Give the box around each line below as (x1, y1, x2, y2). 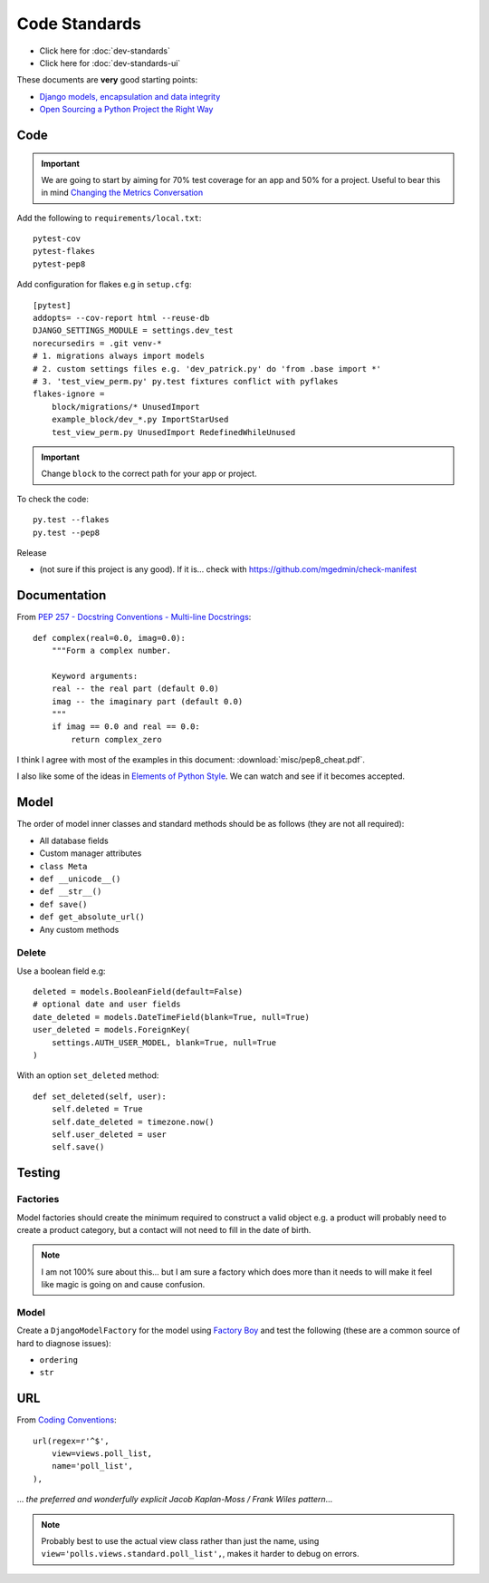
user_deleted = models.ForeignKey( (33, 1025, 191, 1035)
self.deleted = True (51, 1104, 143, 1114)
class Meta (39, 861, 88, 871)
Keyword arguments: (51, 671, 139, 681)
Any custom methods (39, 924, 120, 935)
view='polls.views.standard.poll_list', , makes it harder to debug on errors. (41, 1549, 360, 1559)
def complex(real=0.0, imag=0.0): (33, 633, 186, 643)
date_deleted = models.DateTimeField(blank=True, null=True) (33, 1012, 310, 1022)
